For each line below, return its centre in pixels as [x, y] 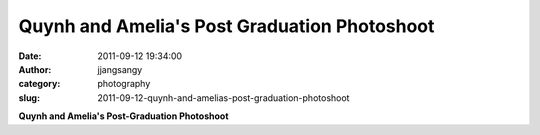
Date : [30, 56]
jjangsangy [120, 69]
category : [39, 84]
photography [124, 84]
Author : [35, 69]
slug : [29, 97]
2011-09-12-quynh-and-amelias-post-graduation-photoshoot [223, 97]
